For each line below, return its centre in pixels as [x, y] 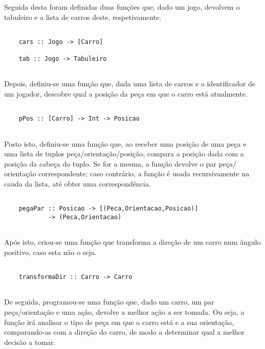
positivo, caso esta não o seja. [50, 252]
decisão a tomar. [30, 342]
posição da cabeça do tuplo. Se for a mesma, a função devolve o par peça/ [120, 163]
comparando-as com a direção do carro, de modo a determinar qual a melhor [125, 332]
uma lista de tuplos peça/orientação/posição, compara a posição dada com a [124, 154]
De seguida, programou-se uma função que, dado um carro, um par [109, 302]
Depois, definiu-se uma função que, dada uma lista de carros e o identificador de [130, 84]
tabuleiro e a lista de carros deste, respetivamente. [83, 17]
